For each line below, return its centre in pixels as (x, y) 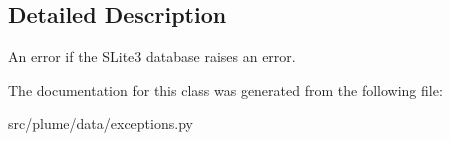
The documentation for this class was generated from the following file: (225, 89)
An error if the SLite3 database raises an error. (152, 56)
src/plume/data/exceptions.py (100, 123)
